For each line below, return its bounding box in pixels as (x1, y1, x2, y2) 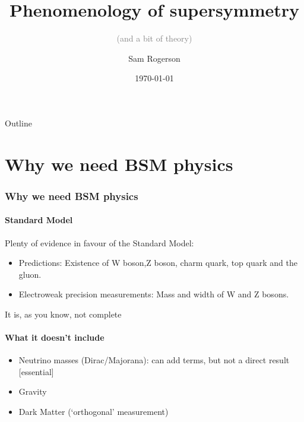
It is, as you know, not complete (5, 307, 122, 320)
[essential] (18, 365, 54, 377)
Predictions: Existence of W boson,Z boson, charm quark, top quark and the (18, 256, 297, 269)
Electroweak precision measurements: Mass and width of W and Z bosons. (18, 288, 289, 300)
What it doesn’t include (5, 331, 104, 344)
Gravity (18, 385, 47, 398)
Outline (5, 116, 32, 129)
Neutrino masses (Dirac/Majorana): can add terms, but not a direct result (18, 354, 290, 366)
